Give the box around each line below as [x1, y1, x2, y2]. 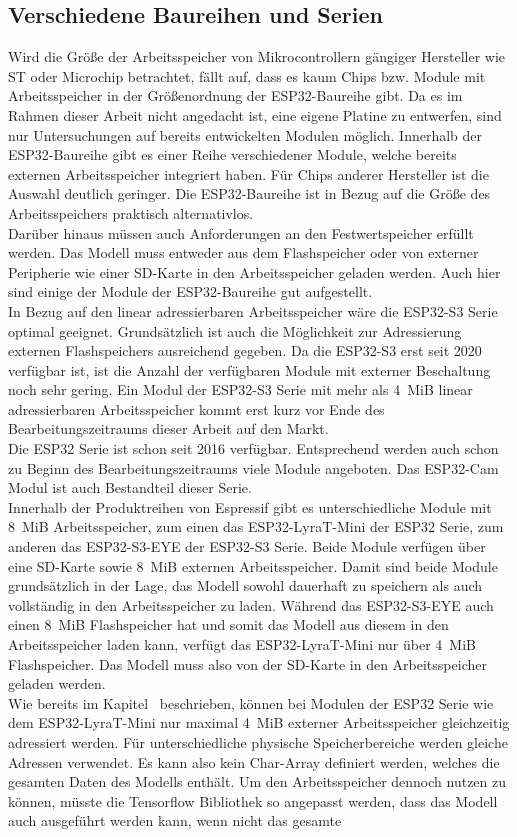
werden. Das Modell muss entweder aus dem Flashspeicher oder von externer [8, 242, 479, 263]
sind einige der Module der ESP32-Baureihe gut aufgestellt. [8, 281, 373, 302]
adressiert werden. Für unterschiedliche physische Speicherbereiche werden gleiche [8, 731, 508, 752]
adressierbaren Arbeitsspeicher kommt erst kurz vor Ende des [8, 398, 385, 419]
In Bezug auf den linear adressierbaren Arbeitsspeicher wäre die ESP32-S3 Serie [8, 300, 498, 321]
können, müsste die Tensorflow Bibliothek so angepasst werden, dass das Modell [8, 790, 498, 811]
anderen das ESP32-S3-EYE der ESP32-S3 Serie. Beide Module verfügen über [8, 536, 486, 557]
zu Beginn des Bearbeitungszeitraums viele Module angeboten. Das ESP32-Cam [8, 457, 499, 478]
